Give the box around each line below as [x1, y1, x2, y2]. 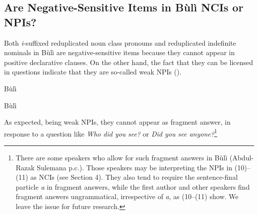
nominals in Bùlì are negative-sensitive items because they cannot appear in [4, 47, 235, 58]
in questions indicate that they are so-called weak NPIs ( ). [4, 67, 182, 77]
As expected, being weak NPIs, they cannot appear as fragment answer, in [4, 117, 231, 127]
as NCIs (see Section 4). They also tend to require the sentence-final [30, 172, 238, 182]
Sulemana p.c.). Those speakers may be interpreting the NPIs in [37, 162, 233, 172]
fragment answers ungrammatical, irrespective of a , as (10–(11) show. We [15, 191, 239, 202]
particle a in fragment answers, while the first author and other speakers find [15, 181, 250, 192]
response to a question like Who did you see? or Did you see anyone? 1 [4, 127, 217, 139]
